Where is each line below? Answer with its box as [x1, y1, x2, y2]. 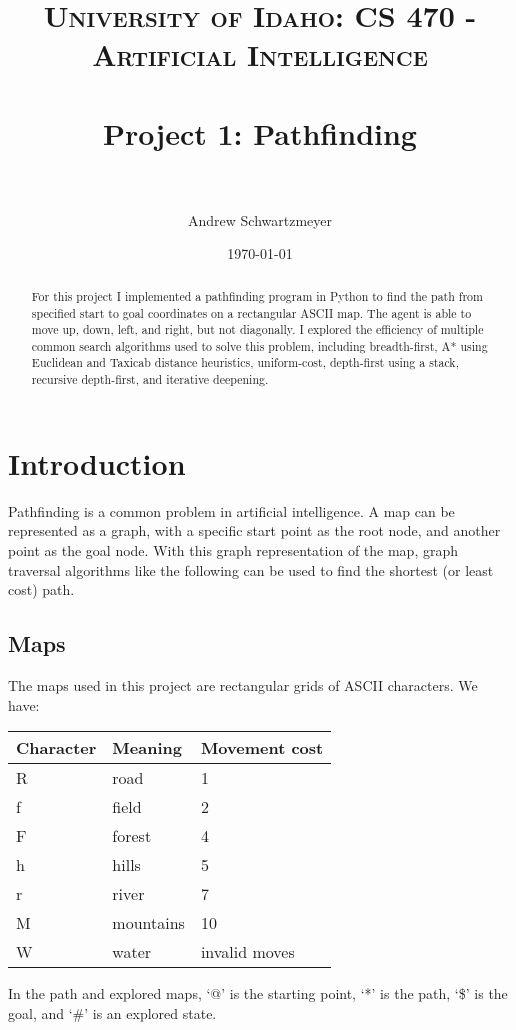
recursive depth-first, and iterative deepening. [31, 371, 269, 388]
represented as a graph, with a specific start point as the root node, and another [8, 520, 501, 541]
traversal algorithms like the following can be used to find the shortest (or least [8, 559, 494, 580]
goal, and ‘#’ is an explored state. [8, 1002, 217, 1023]
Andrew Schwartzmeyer [188, 209, 332, 230]
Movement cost [200, 736, 324, 760]
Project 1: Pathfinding [103, 112, 417, 153]
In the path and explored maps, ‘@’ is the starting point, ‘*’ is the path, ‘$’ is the [8, 983, 508, 1004]
